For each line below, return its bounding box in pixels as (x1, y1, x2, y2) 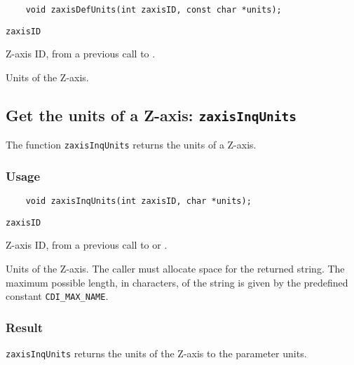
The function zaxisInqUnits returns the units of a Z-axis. (6, 137, 257, 152)
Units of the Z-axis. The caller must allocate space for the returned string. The (6, 261, 345, 276)
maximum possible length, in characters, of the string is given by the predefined (6, 275, 348, 289)
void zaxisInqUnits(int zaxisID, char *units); (25, 196, 252, 207)
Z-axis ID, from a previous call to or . (6, 237, 168, 252)
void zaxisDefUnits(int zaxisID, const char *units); (25, 5, 282, 15)
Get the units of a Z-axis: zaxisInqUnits (6, 104, 297, 125)
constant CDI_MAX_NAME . (6, 289, 109, 303)
